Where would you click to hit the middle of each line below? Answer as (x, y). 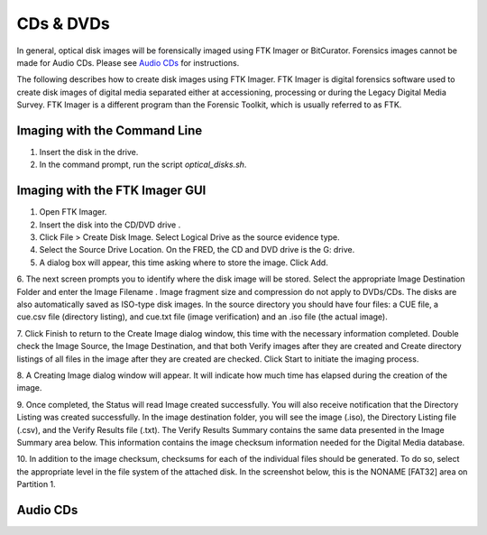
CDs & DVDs (63, 23)
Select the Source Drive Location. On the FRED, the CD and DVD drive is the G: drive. (197, 250)
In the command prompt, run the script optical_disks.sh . (143, 165)
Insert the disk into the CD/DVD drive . (110, 225)
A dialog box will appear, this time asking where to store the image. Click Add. (184, 263)
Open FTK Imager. (73, 212)
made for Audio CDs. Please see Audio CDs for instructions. (128, 62)
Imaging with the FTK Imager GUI (111, 191)
